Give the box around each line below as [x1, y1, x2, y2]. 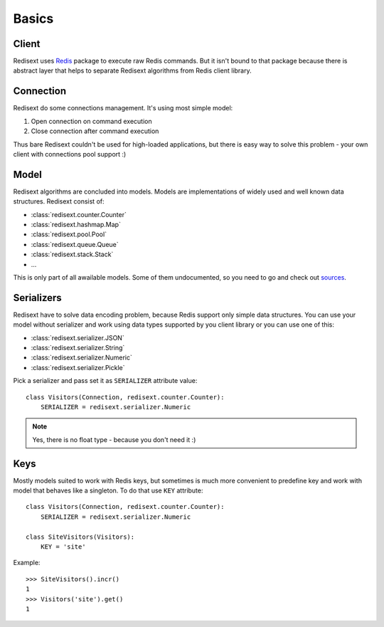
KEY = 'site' [40, 543, 86, 551]
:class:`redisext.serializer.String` [31, 344, 125, 352]
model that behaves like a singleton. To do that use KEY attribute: [13, 486, 203, 495]
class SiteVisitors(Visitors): [26, 532, 135, 541]
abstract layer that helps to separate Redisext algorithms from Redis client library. [13, 66, 252, 75]
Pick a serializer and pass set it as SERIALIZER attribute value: [13, 376, 198, 385]
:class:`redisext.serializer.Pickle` [31, 363, 125, 372]
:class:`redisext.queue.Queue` [31, 240, 119, 248]
